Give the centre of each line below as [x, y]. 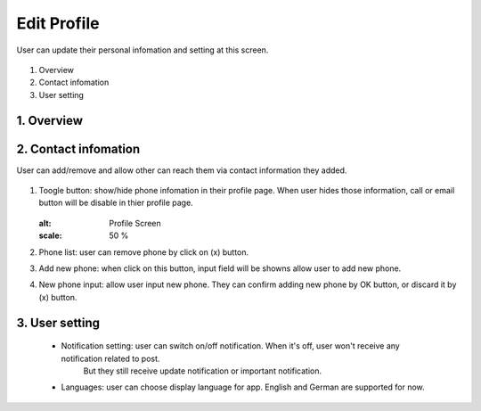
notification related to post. [110, 358]
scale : [50, 235]
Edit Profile [58, 23]
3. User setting [58, 322]
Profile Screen [135, 223]
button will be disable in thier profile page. [116, 203]
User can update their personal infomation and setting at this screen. [143, 50]
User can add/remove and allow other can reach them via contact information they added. [182, 170]
